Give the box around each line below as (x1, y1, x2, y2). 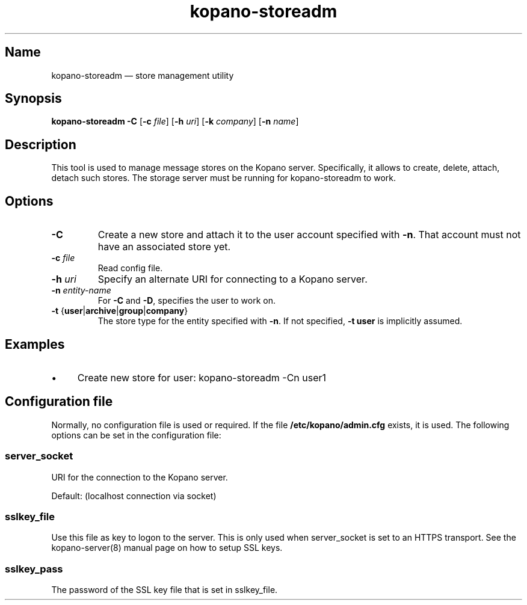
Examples (5, 336, 65, 352)
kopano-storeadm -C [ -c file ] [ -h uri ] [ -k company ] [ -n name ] (51, 116, 299, 127)
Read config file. (97, 263, 163, 274)
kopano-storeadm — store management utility (51, 70, 234, 81)
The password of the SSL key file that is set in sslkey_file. (51, 585, 278, 595)
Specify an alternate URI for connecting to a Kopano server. (97, 273, 368, 286)
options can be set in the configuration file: (51, 429, 221, 440)
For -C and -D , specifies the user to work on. (97, 295, 276, 306)
